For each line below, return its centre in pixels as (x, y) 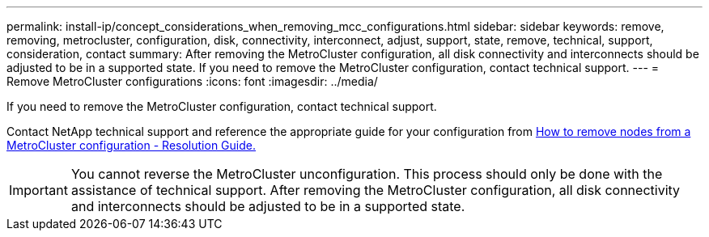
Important (38, 190)
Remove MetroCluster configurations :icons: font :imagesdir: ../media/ (192, 81)
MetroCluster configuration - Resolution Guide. (131, 145)
